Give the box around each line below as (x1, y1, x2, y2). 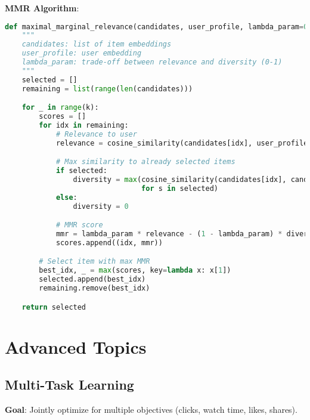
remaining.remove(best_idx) (39, 284, 150, 293)
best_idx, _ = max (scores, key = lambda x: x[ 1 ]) (39, 266, 231, 275)
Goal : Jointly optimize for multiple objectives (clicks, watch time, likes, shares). (5, 403, 297, 416)
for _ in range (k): (21, 103, 99, 112)
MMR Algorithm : (5, 2, 79, 14)
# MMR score (55, 221, 103, 230)
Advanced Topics (5, 334, 147, 359)
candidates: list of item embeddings (21, 40, 172, 49)
